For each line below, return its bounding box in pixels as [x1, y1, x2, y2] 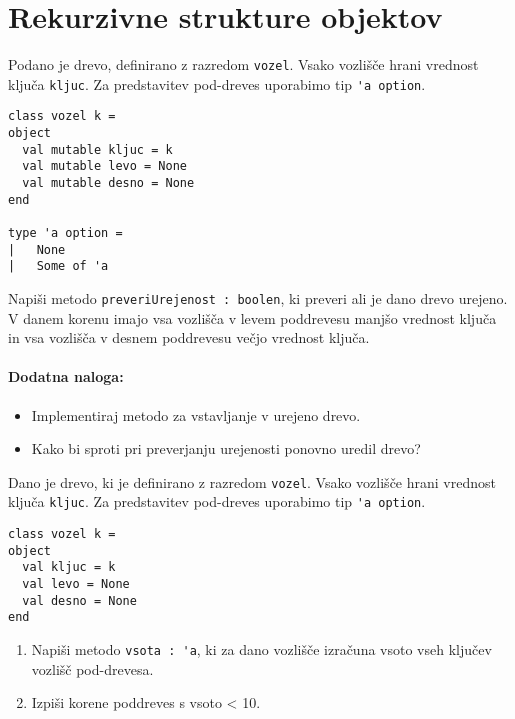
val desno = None [22, 593, 137, 608]
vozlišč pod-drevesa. [31, 658, 154, 679]
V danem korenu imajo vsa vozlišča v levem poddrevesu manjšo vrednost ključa [8, 307, 497, 328]
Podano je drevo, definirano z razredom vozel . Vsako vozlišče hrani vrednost [8, 54, 479, 75]
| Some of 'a [8, 259, 109, 274]
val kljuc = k [22, 560, 116, 575]
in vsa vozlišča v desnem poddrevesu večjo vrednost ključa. [8, 327, 370, 348]
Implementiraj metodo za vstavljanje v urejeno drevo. [31, 404, 361, 425]
